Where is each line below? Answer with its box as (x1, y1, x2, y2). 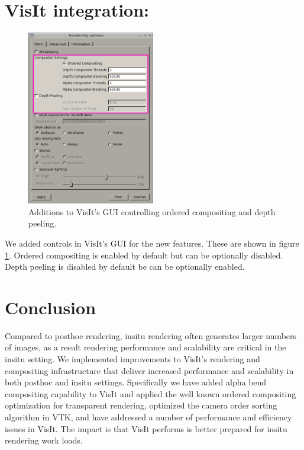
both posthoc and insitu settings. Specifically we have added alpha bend (5, 376, 267, 388)
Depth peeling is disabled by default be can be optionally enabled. (5, 260, 245, 273)
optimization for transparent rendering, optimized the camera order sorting (5, 399, 277, 411)
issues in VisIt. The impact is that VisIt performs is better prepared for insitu (5, 422, 287, 435)
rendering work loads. (5, 434, 83, 446)
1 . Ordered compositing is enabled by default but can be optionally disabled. (5, 248, 283, 261)
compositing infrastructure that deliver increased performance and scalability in (5, 364, 294, 376)
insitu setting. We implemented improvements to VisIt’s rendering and (5, 353, 260, 365)
